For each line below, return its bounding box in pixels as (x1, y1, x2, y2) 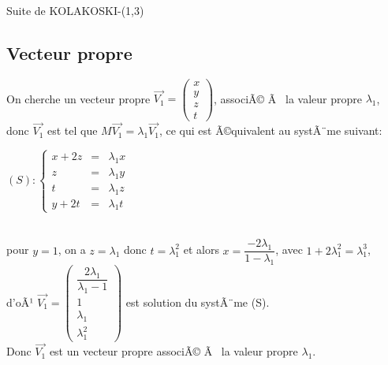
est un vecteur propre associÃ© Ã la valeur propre (49, 343, 298, 359)
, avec (275, 241, 303, 258)
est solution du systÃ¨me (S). (125, 293, 270, 310)
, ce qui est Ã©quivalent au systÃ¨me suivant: (159, 122, 382, 139)
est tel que (47, 122, 98, 139)
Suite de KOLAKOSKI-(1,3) (6, 2, 144, 18)
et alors (183, 241, 219, 258)
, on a (58, 241, 86, 258)
